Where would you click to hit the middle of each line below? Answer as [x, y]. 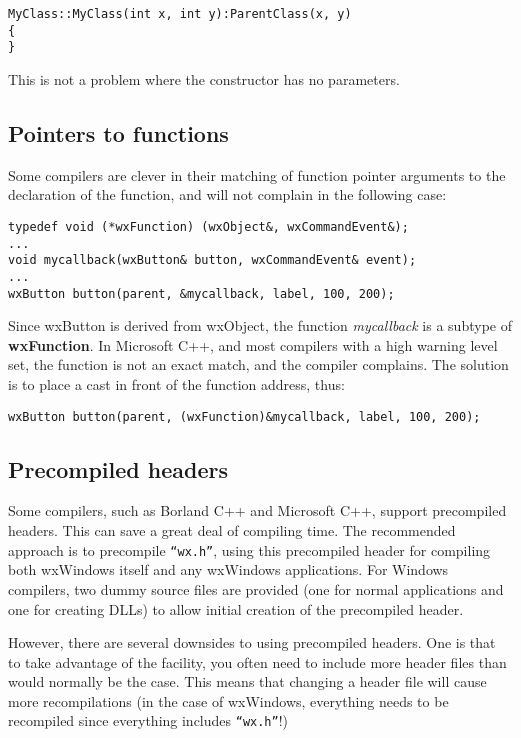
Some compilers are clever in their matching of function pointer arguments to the [257, 174]
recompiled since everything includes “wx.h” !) [148, 720]
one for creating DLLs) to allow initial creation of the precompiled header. [236, 608]
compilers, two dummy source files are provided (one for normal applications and [256, 588]
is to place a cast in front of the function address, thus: [176, 384]
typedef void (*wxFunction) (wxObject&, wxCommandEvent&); [208, 226]
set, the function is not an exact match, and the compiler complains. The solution [258, 364]
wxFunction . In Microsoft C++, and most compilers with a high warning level [253, 344]
